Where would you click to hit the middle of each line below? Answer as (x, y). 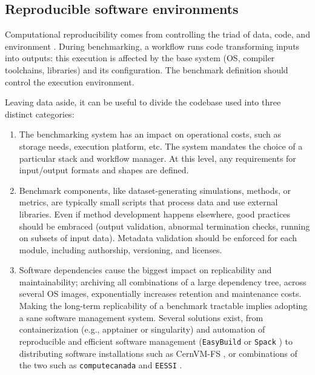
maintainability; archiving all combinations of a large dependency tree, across (163, 281)
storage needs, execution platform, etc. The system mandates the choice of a (161, 146)
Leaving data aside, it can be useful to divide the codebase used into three (143, 102)
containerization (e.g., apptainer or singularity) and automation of (142, 329)
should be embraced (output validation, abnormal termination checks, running (164, 226)
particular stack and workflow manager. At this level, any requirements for (157, 158)
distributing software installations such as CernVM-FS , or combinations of (158, 353)
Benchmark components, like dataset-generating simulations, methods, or (155, 190)
